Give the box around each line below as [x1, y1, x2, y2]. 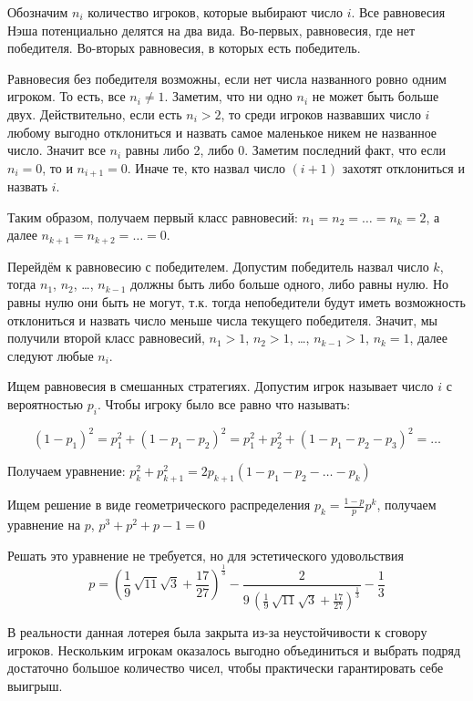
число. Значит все [7, 140, 106, 160]
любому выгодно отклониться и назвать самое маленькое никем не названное [7, 122, 437, 141]
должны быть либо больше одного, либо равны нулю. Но [130, 274, 449, 294]
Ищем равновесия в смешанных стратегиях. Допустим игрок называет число [7, 376, 434, 396]
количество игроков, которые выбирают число [87, 3, 343, 21]
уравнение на [7, 514, 81, 533]
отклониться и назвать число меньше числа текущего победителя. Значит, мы [7, 310, 437, 329]
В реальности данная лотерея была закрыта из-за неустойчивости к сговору [7, 623, 427, 642]
